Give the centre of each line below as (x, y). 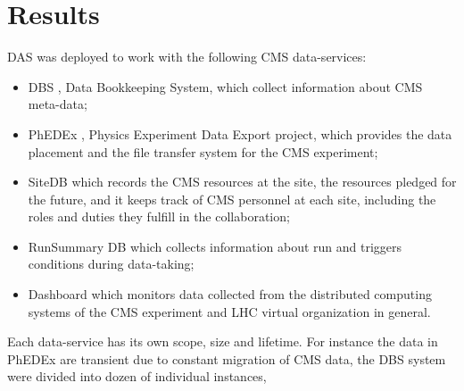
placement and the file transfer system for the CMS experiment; (203, 151)
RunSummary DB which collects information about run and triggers (215, 246)
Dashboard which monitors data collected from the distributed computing (230, 294)
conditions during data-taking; (111, 264)
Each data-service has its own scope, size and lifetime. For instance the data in (223, 341)
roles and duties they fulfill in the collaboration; (159, 216)
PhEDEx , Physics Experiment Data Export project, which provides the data (240, 133)
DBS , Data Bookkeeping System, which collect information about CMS (225, 86)
